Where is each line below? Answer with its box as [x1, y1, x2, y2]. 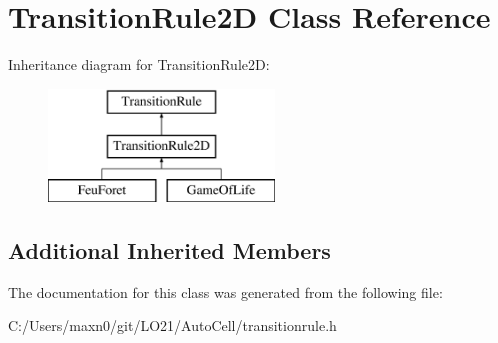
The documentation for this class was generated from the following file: [8, 281, 443, 302]
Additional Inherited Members [8, 235, 331, 266]
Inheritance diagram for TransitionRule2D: [8, 54, 270, 75]
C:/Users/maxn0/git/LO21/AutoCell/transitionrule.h [8, 315, 337, 336]
